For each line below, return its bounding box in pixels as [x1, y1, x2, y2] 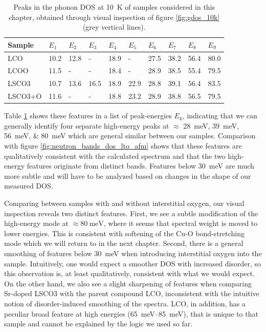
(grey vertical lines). [82, 22, 146, 32]
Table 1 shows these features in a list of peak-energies [4, 110, 172, 121]
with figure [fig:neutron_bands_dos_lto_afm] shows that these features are [4, 140, 242, 151]
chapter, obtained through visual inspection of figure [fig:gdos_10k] [9, 11, 220, 22]
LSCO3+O [8, 91, 42, 101]
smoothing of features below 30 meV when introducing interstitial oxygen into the [4, 247, 262, 258]
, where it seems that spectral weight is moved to [103, 218, 258, 229]
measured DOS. [4, 180, 53, 191]
